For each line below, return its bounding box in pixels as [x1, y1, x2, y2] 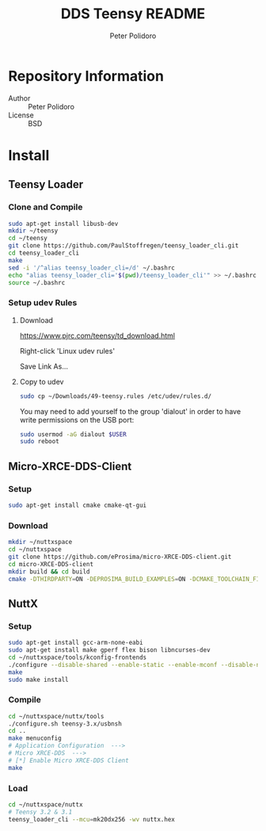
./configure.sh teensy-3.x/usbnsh [8, 719, 123, 728]
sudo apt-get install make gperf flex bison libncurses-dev [8, 646, 211, 654]
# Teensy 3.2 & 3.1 [8, 808, 73, 816]
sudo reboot [19, 438, 59, 446]
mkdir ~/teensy [8, 227, 59, 235]
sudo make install [8, 676, 69, 684]
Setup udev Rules [8, 297, 78, 308]
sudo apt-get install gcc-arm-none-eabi [8, 639, 144, 647]
